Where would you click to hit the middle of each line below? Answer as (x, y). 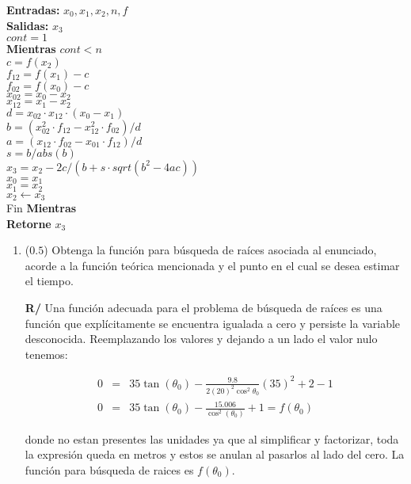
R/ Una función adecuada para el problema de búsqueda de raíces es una (204, 308)
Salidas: (28, 25)
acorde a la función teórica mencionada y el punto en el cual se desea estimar (212, 265)
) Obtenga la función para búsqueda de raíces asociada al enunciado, (210, 250)
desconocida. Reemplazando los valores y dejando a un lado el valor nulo (201, 339)
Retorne (29, 223)
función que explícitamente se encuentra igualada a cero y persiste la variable (213, 323)
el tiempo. (49, 281)
